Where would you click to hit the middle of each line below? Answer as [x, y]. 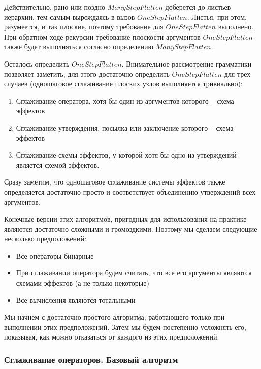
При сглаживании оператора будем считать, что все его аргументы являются [134, 273]
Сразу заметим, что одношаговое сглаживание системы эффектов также [115, 182]
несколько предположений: [45, 239]
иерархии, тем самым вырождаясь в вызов [70, 17]
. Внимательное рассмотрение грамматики [187, 63]
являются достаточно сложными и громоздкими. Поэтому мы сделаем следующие [131, 228]
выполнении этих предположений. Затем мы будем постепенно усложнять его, [125, 327]
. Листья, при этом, [217, 17]
